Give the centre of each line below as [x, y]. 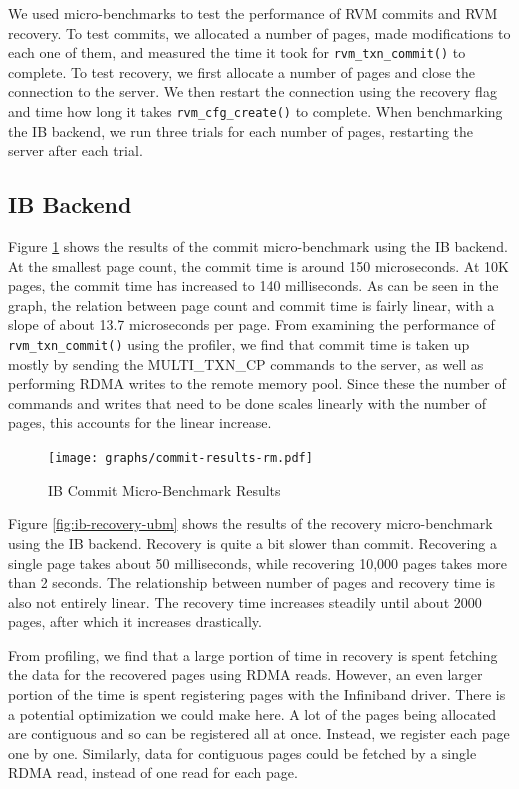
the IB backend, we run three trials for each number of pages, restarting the [241, 130]
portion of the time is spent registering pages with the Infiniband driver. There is [257, 694]
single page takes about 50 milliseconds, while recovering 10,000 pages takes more [258, 562]
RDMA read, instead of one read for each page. [153, 772]
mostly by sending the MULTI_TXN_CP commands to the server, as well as [246, 363]
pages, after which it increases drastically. [135, 621]
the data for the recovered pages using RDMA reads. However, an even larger [245, 674]
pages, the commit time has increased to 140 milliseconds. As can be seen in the [253, 285]
